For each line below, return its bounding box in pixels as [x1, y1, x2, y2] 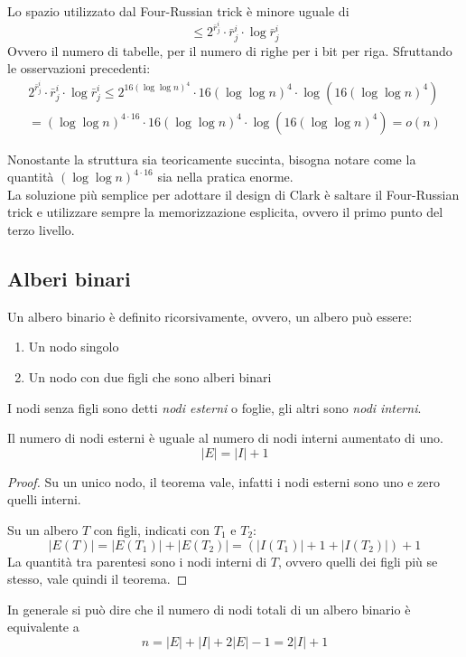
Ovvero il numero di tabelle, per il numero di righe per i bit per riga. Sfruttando [7, 41, 452, 60]
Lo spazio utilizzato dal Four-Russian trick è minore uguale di [7, 2, 349, 20]
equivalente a [7, 617, 79, 636]
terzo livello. [7, 220, 75, 239]
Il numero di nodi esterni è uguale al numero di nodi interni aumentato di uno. [7, 428, 443, 447]
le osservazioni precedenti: [7, 59, 151, 78]
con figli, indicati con [93, 520, 210, 539]
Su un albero [7, 520, 79, 539]
